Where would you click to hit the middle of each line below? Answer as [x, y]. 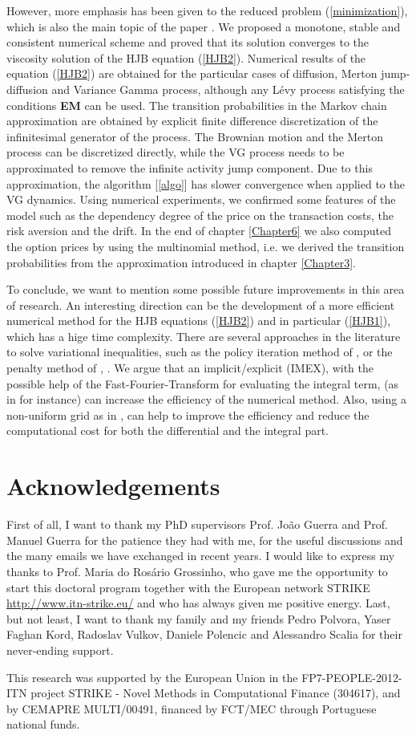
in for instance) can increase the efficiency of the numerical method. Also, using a [206, 399]
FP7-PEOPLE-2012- [352, 677]
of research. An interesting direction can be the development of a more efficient [201, 305]
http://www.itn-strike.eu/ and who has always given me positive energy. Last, [198, 603]
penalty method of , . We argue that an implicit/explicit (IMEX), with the [190, 368]
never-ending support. [60, 650]
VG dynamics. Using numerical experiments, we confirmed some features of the [201, 199]
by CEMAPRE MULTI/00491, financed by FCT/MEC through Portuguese [192, 708]
